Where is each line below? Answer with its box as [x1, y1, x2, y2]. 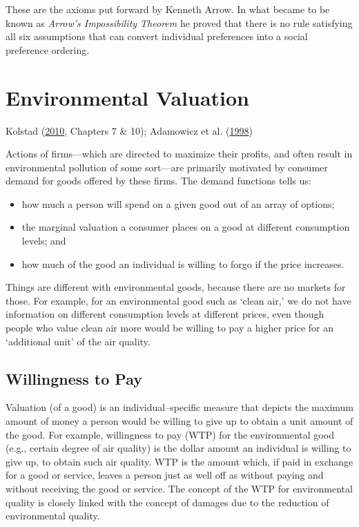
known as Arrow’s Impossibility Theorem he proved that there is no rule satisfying [6, 15, 353, 30]
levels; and [21, 233, 66, 248]
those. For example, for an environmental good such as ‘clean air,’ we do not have [6, 293, 351, 307]
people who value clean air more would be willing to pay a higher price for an [6, 320, 334, 335]
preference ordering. [6, 42, 90, 57]
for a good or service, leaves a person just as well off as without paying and [6, 468, 324, 482]
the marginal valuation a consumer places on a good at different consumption [21, 220, 350, 234]
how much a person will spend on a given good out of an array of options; [21, 196, 335, 211]
